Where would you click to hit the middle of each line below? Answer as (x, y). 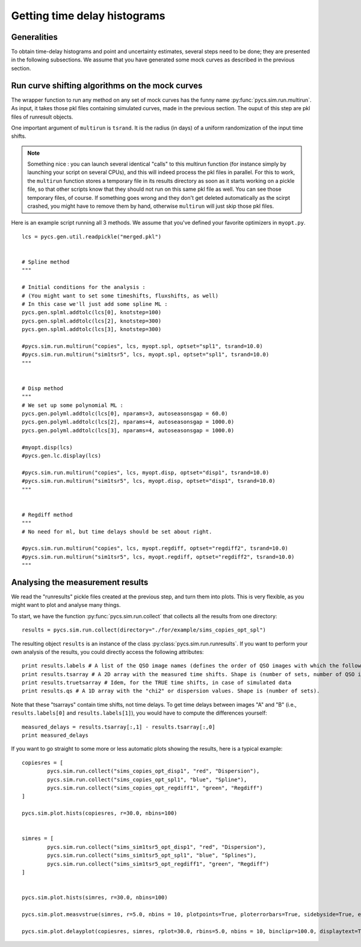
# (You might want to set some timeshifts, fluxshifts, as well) (120, 296)
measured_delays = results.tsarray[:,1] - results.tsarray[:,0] (119, 727)
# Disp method (42, 388)
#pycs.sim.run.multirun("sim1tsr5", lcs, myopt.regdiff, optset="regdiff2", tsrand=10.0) (158, 557)
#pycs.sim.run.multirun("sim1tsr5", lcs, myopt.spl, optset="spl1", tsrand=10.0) (146, 355)
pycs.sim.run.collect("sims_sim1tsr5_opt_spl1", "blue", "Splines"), (152, 855)
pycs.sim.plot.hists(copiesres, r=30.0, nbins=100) (100, 813)
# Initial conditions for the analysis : (84, 287)
